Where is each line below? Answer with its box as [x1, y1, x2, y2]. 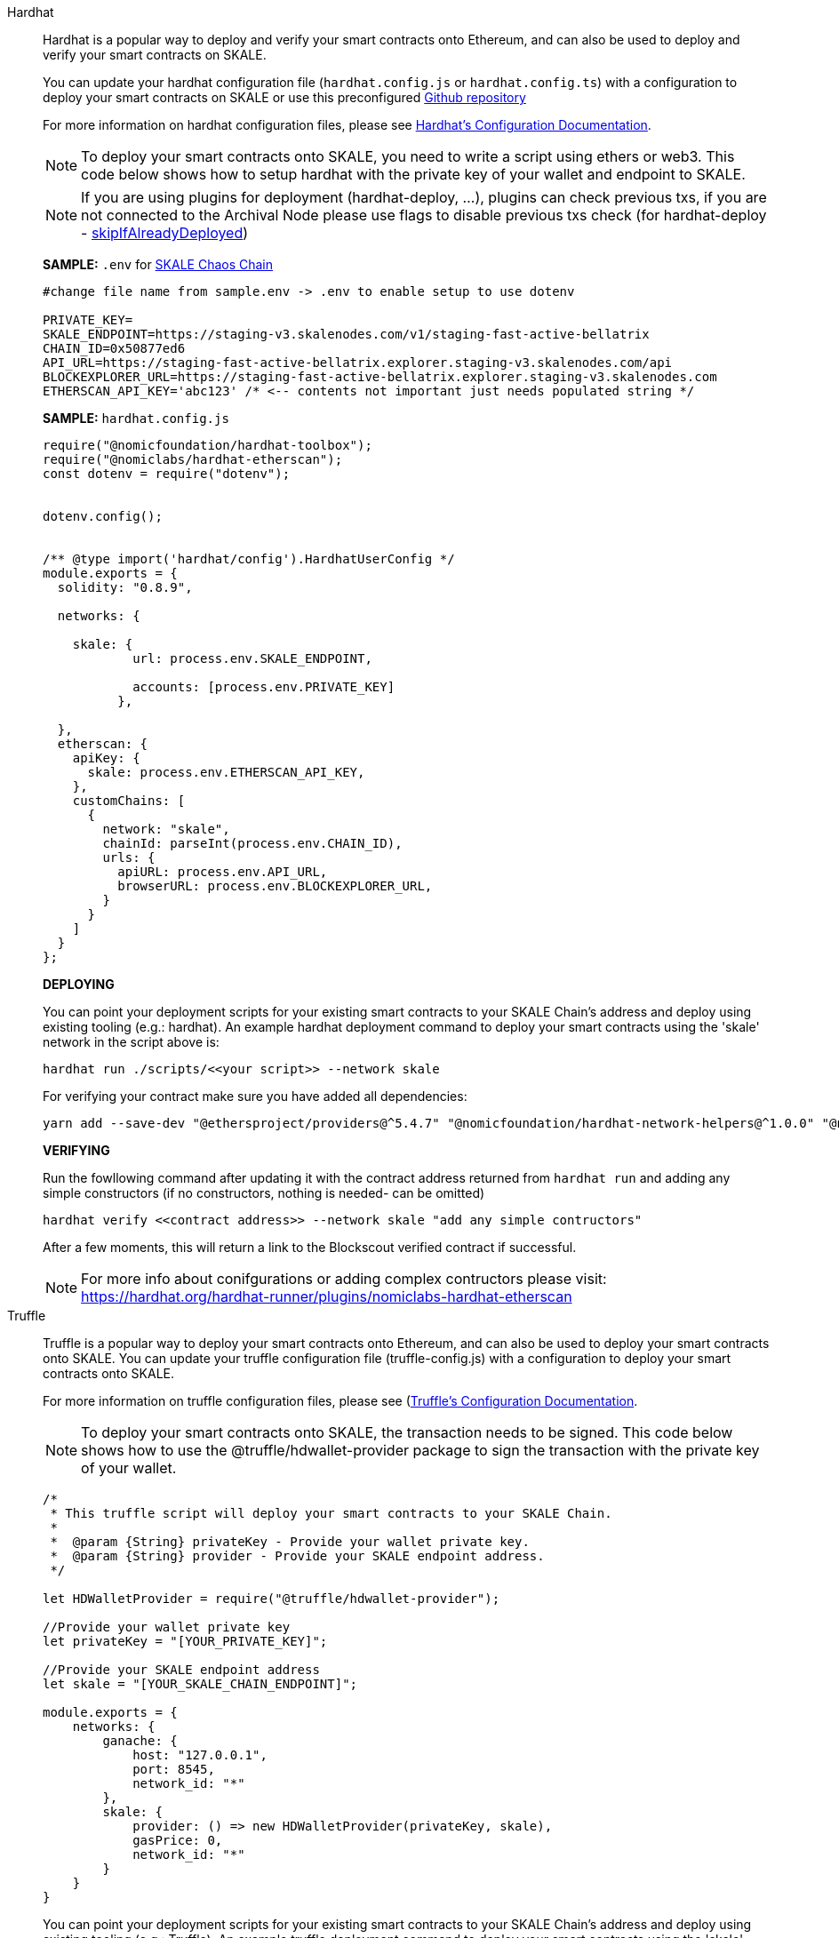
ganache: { [102, 1734, 178, 1748]
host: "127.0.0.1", [132, 1748, 268, 1762]
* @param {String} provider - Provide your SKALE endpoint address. [50, 1549, 545, 1563]
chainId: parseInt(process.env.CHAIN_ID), [102, 836, 403, 850]
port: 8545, [132, 1762, 215, 1776]
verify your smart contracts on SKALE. [43, 47, 267, 62]
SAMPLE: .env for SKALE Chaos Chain [43, 257, 274, 272]
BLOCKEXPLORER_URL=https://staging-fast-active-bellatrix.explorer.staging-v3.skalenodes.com [43, 370, 717, 384]
